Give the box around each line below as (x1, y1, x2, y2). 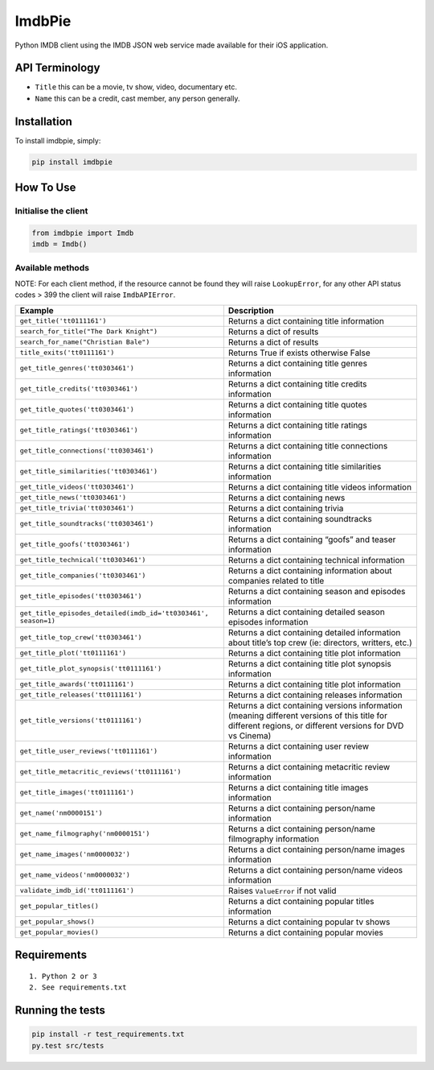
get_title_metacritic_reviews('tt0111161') (19, 767, 182, 776)
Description (227, 304, 274, 316)
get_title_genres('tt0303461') (19, 364, 134, 373)
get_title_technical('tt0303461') (19, 556, 146, 564)
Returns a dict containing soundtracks (227, 513, 373, 524)
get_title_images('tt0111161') (19, 788, 134, 797)
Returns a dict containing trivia (227, 502, 344, 514)
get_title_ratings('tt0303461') (19, 426, 138, 435)
